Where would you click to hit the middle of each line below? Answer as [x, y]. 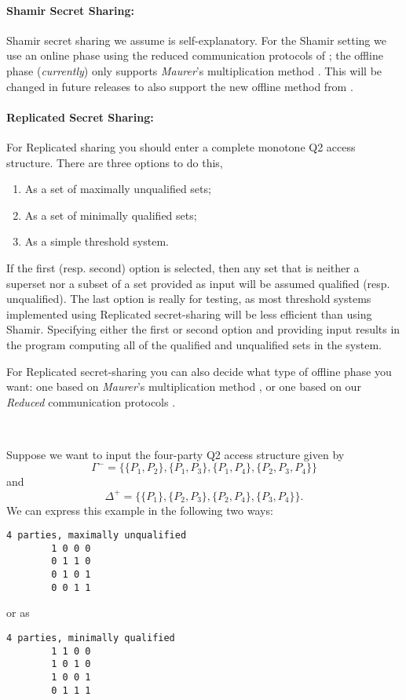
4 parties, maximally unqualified [97, 536]
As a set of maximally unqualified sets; [118, 189]
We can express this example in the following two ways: [140, 510]
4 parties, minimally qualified [91, 638]
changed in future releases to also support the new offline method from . [180, 86]
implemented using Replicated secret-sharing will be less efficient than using [189, 314]
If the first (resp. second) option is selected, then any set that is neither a [183, 267]
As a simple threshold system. [97, 241]
